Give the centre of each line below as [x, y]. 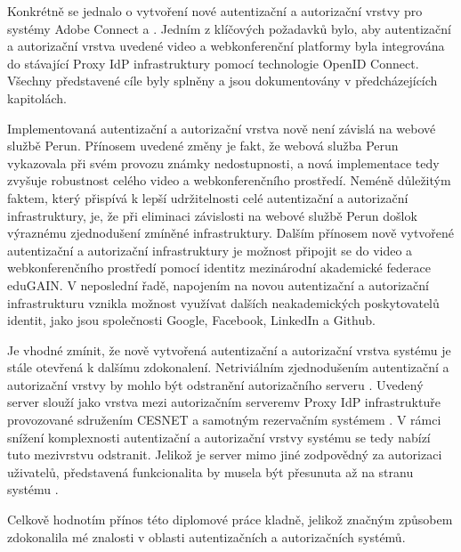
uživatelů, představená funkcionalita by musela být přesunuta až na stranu [210, 471]
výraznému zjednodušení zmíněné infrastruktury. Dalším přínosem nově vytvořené [231, 233]
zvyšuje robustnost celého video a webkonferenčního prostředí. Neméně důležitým [229, 180]
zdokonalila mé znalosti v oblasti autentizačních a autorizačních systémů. [206, 536]
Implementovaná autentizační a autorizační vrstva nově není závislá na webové [222, 128]
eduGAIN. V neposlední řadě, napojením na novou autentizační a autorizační [218, 284]
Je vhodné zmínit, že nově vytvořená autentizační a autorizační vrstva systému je [229, 349]
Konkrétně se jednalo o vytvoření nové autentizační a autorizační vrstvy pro [215, 11]
